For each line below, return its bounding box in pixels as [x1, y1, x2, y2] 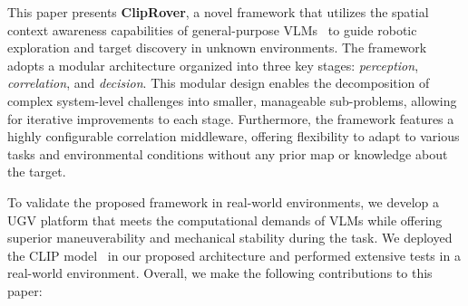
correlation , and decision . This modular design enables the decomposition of [7, 73, 430, 92]
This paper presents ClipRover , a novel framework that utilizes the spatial [7, 3, 429, 21]
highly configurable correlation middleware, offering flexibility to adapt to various [7, 127, 460, 146]
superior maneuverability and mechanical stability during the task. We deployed [7, 228, 453, 247]
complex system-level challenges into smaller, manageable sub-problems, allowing [7, 91, 457, 110]
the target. [7, 162, 66, 181]
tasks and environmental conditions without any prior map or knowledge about [7, 144, 448, 163]
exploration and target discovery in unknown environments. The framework [7, 38, 427, 57]
